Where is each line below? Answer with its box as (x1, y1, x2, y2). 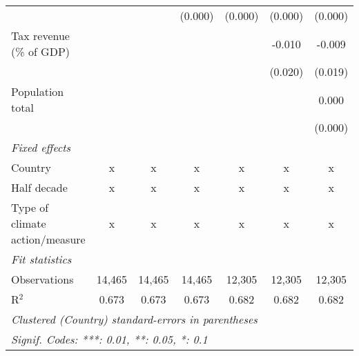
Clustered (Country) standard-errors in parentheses (11, 311, 258, 327)
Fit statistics (11, 251, 72, 267)
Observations (11, 271, 74, 287)
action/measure (11, 231, 86, 247)
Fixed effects (11, 139, 71, 155)
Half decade (11, 179, 68, 195)
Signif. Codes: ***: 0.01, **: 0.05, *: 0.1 (11, 331, 208, 347)
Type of (11, 199, 49, 215)
